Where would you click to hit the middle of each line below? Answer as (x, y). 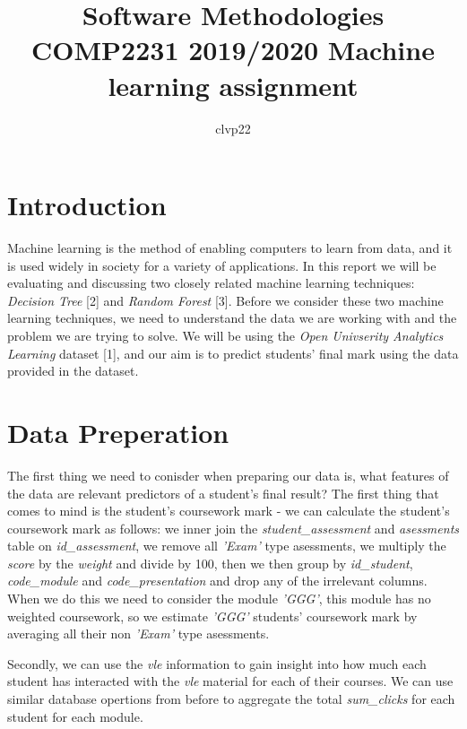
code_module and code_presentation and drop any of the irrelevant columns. (217, 581)
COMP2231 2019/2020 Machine (233, 50)
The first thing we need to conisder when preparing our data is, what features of (228, 475)
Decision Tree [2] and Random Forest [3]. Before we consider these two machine (225, 300)
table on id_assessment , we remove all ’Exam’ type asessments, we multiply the (227, 546)
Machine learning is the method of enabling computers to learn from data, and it (230, 248)
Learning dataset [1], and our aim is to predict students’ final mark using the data (233, 353)
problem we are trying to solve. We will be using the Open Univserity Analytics (225, 335)
